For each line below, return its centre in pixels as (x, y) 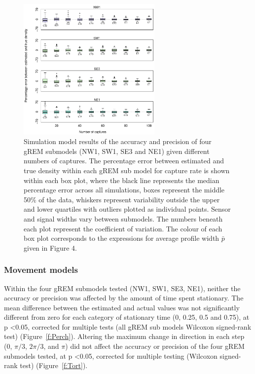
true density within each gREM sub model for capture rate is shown (127, 170)
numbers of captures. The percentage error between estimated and (124, 161)
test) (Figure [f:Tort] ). (54, 365)
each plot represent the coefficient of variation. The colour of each (123, 228)
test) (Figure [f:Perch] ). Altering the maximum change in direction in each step (124, 336)
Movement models (41, 270)
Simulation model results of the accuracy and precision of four (118, 141)
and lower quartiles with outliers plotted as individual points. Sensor (127, 209)
